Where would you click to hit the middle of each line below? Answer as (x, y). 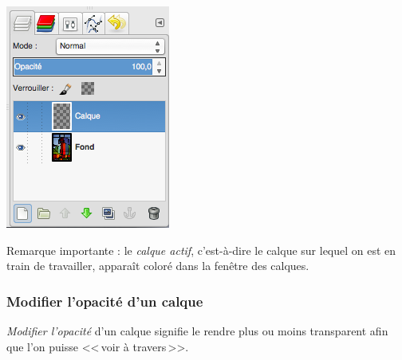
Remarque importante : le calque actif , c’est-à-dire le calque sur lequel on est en (201, 250)
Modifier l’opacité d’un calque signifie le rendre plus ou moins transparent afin (197, 331)
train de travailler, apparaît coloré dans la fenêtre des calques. (158, 266)
